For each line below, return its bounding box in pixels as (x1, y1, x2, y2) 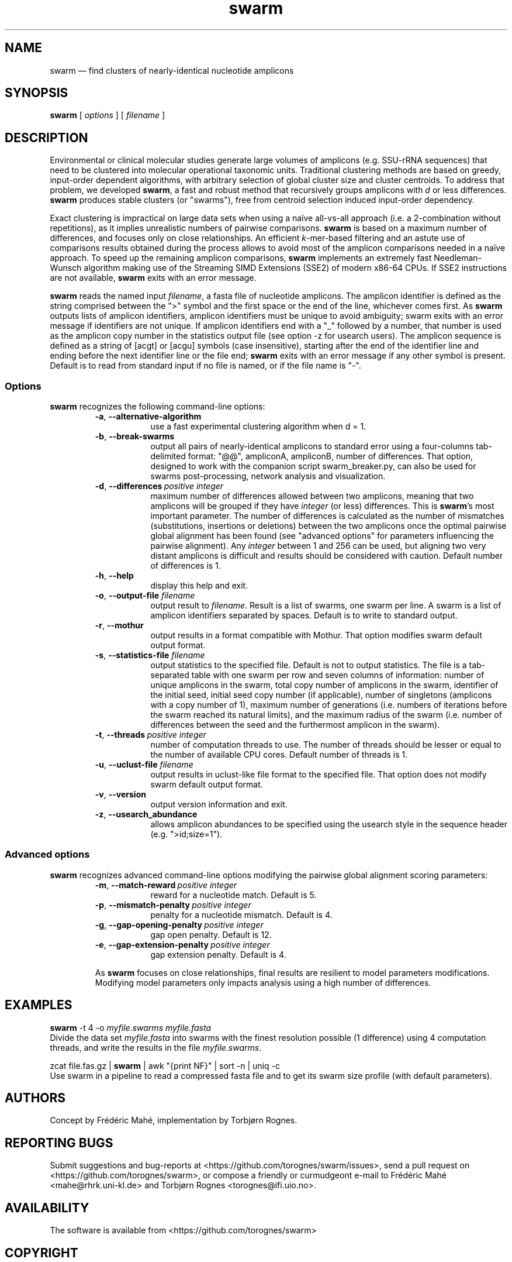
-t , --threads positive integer (95, 730, 206, 740)
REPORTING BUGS (5, 1135, 113, 1150)
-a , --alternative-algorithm (95, 411, 202, 422)
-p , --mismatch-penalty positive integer (95, 899, 251, 910)
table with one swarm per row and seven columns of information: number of (191, 670, 485, 680)
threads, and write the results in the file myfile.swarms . (50, 1042, 262, 1053)
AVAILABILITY (5, 1200, 89, 1215)
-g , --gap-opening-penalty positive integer (95, 919, 264, 930)
